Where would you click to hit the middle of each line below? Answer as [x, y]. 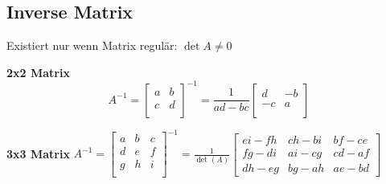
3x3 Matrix [38, 153]
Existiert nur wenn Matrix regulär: [92, 45]
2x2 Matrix [38, 72]
